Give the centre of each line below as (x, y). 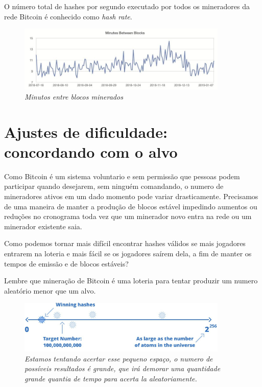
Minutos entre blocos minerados (74, 96)
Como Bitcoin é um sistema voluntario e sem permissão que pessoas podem (122, 176)
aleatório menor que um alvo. (50, 290)
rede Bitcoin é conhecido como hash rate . (68, 16)
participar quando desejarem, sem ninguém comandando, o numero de (114, 186)
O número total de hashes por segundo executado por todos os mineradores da (127, 6)
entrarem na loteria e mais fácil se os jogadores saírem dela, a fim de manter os (128, 253)
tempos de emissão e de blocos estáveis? (66, 263)
